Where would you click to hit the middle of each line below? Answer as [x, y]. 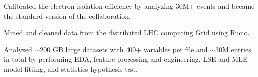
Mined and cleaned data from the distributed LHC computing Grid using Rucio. [127, 33]
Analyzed [18, 49]
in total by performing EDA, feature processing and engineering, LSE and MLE [126, 59]
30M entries [233, 49]
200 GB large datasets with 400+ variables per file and [124, 49]
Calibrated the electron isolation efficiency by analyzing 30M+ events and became [129, 6]
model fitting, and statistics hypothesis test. [71, 68]
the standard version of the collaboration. [67, 16]
